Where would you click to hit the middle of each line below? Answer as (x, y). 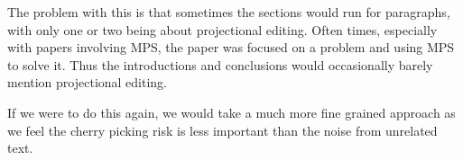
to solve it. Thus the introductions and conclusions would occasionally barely (220, 64)
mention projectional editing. (88, 82)
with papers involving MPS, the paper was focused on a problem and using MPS (231, 47)
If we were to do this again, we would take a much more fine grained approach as (231, 112)
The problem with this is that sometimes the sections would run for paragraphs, (229, 12)
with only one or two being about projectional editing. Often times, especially (222, 29)
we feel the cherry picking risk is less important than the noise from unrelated (222, 130)
